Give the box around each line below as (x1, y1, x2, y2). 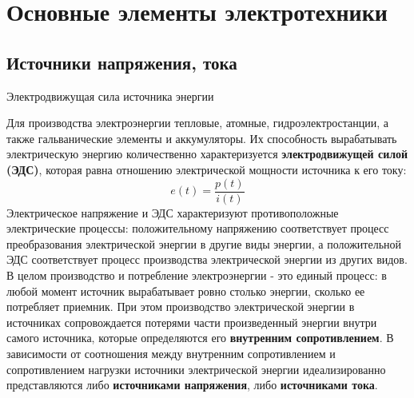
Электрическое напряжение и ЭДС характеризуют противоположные (6, 204, 339, 221)
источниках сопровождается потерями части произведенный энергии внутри (6, 313, 377, 330)
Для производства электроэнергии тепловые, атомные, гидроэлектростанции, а (6, 114, 388, 131)
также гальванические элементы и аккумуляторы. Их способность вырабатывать (6, 129, 397, 146)
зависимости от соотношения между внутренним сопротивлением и (6, 344, 336, 361)
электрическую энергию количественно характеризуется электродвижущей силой (6, 145, 408, 162)
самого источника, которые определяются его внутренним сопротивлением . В (6, 329, 394, 346)
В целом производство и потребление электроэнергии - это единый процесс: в (6, 266, 387, 283)
